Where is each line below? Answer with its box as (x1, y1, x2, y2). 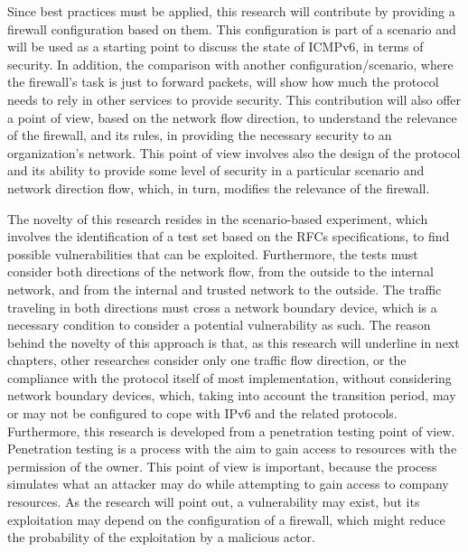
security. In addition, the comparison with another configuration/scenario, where (7, 54, 454, 73)
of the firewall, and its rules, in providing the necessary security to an (7, 126, 392, 145)
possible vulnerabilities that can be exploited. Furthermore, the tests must (7, 244, 418, 263)
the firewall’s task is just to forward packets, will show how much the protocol (7, 72, 439, 91)
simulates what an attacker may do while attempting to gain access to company (7, 474, 449, 493)
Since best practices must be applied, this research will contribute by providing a (7, 2, 455, 20)
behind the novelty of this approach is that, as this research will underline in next (7, 332, 460, 351)
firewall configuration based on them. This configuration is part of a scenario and (7, 19, 456, 38)
